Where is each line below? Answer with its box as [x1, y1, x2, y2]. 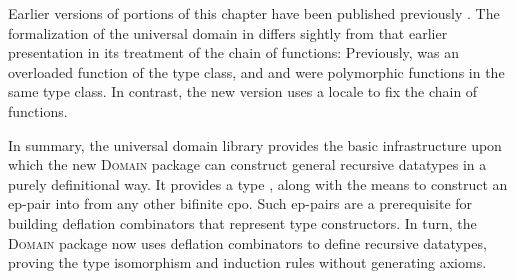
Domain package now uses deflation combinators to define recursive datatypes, [8, 232, 487, 253]
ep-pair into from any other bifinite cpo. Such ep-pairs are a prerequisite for [8, 193, 473, 214]
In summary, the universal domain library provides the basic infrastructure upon [8, 134, 502, 155]
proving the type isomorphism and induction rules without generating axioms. [8, 252, 487, 273]
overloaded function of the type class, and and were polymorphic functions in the [8, 61, 505, 82]
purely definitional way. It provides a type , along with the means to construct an [8, 173, 508, 194]
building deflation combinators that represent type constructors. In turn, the [8, 212, 477, 233]
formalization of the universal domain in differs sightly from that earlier [8, 22, 448, 43]
